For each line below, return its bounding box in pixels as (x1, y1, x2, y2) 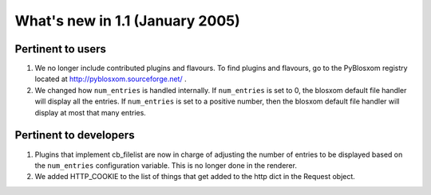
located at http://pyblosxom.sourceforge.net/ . (34, 74, 187, 84)
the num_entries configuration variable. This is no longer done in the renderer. (34, 160, 297, 170)
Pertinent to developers (14, 128, 135, 142)
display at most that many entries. (34, 107, 147, 117)
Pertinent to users (14, 42, 107, 56)
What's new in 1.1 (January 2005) (14, 12, 240, 29)
